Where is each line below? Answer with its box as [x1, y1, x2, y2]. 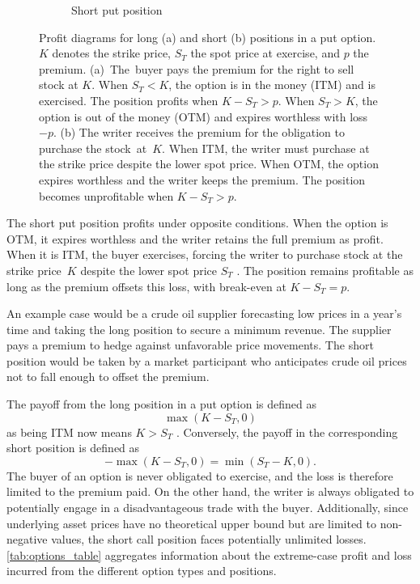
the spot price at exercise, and [190, 44, 340, 61]
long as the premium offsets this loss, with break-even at [6, 277, 286, 294]
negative [6, 531, 48, 548]
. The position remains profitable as [236, 261, 414, 278]
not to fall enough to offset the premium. [6, 368, 210, 385]
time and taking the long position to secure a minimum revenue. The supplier [6, 320, 392, 337]
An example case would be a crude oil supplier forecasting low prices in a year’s [6, 305, 402, 322]
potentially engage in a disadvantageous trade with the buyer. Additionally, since [6, 499, 409, 516]
